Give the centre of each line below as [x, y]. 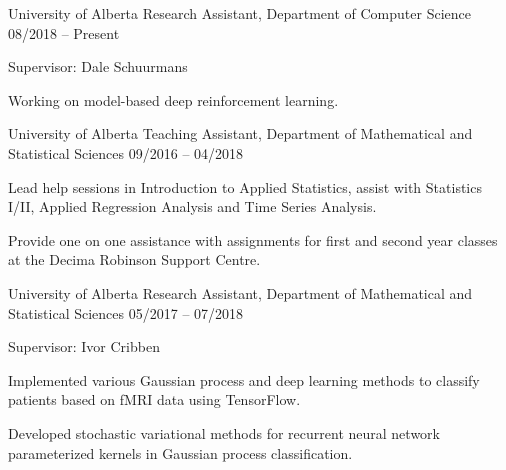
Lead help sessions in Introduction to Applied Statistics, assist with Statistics [245, 186]
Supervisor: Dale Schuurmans [98, 66]
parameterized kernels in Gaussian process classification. [180, 452]
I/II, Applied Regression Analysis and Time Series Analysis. [192, 206]
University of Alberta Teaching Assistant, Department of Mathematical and [240, 133]
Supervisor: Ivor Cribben [84, 346]
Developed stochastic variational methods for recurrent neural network [224, 432]
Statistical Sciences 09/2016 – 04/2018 [126, 152]
